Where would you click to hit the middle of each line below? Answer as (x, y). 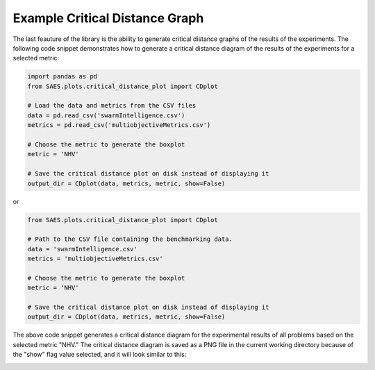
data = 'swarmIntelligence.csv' (83, 249)
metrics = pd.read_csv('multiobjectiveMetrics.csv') (119, 125)
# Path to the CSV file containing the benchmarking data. (130, 239)
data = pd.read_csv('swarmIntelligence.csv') (106, 115)
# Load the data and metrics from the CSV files (112, 106)
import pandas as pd (62, 77)
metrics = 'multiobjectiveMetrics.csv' (95, 259)
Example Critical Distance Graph (108, 18)
